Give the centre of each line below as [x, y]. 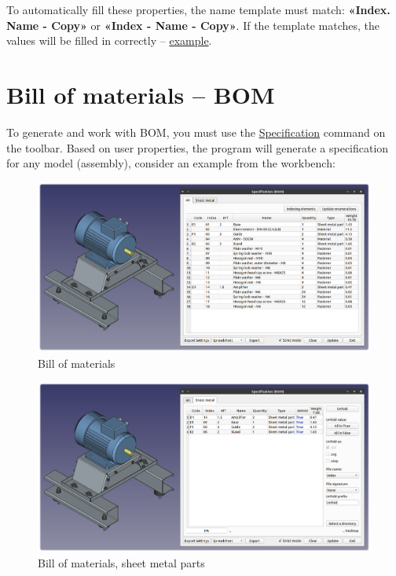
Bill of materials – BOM [141, 94]
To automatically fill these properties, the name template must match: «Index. [198, 9]
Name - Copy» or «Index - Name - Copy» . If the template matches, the [193, 25]
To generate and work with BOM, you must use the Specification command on [196, 132]
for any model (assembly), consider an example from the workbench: [171, 163]
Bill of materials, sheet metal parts [121, 563]
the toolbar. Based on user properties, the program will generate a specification [198, 147]
